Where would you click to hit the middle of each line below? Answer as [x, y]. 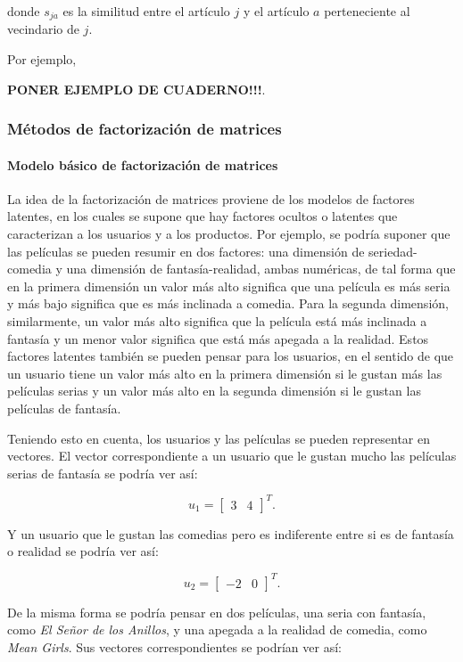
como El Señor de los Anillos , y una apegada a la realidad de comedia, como [217, 629]
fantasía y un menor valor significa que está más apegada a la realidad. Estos [218, 338]
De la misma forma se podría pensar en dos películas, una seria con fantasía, [217, 612]
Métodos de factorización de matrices [145, 129]
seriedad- [393, 251]
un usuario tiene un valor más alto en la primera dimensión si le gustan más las [225, 373]
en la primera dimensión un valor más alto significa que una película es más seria [229, 286]
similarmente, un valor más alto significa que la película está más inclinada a [217, 321]
